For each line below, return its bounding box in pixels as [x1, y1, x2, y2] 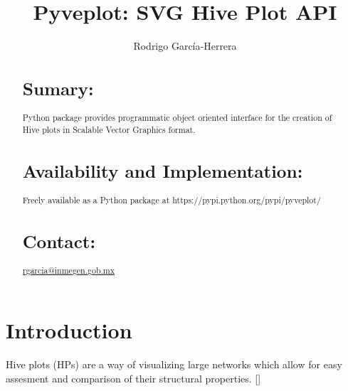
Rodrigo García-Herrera [133, 38, 237, 53]
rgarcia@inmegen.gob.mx [22, 264, 115, 277]
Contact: [22, 229, 96, 254]
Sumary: [22, 76, 94, 101]
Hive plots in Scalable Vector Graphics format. [22, 123, 196, 135]
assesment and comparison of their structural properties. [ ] [6, 370, 261, 385]
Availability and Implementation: [22, 158, 303, 183]
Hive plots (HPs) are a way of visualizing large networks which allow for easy [6, 356, 342, 371]
